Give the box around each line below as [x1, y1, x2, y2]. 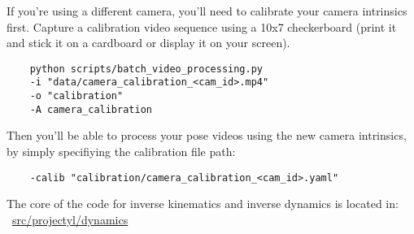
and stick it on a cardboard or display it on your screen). [7, 34, 290, 51]
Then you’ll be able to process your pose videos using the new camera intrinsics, [7, 127, 407, 144]
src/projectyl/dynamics [12, 210, 129, 227]
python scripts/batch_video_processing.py [29, 63, 263, 75]
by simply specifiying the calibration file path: [7, 143, 236, 159]
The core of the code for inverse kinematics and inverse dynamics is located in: [7, 195, 399, 212]
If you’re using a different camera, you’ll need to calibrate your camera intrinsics [7, 2, 407, 19]
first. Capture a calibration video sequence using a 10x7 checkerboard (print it [7, 18, 397, 35]
